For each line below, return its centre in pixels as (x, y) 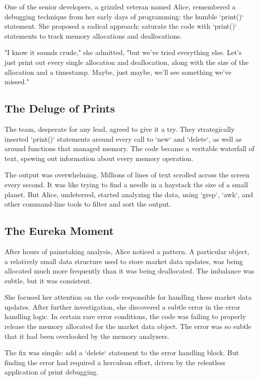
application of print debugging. (52, 372)
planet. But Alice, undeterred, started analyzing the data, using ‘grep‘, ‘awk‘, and (129, 194)
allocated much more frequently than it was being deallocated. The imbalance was (129, 271)
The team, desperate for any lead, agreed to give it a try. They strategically (120, 129)
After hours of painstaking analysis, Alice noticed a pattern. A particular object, (127, 251)
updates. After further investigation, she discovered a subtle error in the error (123, 306)
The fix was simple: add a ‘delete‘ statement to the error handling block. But (122, 353)
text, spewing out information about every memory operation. (99, 158)
